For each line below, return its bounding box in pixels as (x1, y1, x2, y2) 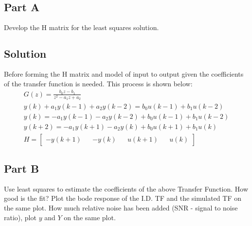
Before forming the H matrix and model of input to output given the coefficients (4, 69, 244, 79)
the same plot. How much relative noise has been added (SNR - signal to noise (4, 203, 238, 212)
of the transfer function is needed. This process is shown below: (4, 78, 193, 88)
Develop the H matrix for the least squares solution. (4, 22, 159, 32)
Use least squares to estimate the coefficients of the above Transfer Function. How (4, 183, 249, 194)
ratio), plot (4, 212, 36, 222)
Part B (4, 161, 39, 176)
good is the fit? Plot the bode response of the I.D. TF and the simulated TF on (4, 193, 242, 203)
